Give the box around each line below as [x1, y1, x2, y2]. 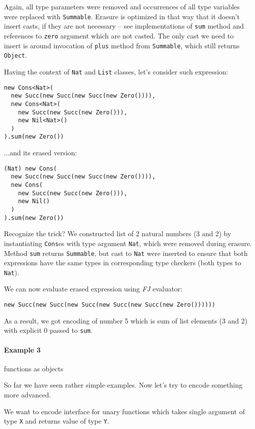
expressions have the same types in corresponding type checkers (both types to [4, 257, 241, 268]
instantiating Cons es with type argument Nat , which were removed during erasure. [4, 238, 252, 248]
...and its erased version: [4, 147, 77, 158]
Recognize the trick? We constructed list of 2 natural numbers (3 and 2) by [4, 228, 231, 239]
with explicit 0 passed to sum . [4, 325, 93, 335]
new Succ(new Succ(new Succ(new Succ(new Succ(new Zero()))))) [4, 301, 216, 309]
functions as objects [4, 363, 64, 373]
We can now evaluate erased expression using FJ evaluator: [4, 284, 183, 294]
